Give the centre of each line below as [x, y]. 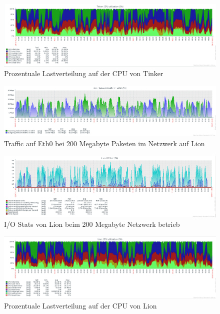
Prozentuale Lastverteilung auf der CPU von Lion [80, 306]
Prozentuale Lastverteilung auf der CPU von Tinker [84, 73]
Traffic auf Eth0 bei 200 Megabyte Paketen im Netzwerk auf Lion [104, 143]
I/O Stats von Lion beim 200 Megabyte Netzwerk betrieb [92, 224]
